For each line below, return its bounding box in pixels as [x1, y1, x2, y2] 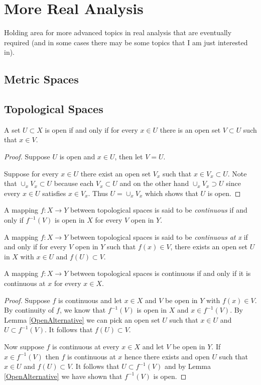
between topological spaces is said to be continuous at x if [70, 231, 248, 242]
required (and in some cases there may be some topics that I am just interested [4, 37, 248, 47]
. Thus [88, 187, 108, 198]
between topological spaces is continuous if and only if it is [70, 268, 251, 278]
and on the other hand [119, 178, 189, 188]
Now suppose [4, 341, 44, 351]
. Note [227, 168, 247, 178]
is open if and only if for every [45, 124, 138, 135]
